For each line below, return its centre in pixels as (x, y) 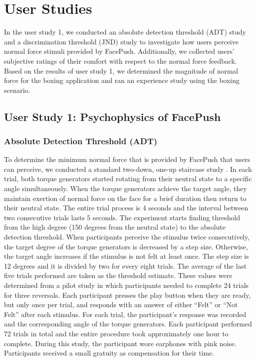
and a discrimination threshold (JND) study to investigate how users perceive (121, 41)
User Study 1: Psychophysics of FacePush (112, 116)
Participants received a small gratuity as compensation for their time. (109, 353)
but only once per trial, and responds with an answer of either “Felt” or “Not (121, 304)
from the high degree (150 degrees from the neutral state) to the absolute (115, 227)
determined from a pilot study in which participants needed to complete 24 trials (126, 285)
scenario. (17, 90)
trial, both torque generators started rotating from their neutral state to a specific (128, 179)
